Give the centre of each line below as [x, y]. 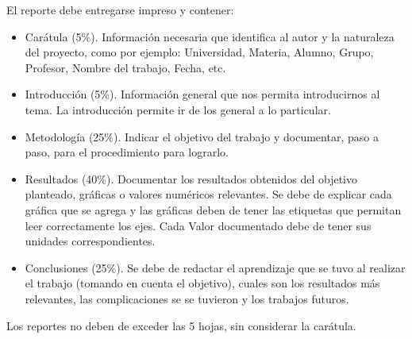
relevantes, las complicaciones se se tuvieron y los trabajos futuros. [187, 298]
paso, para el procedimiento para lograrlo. [127, 152]
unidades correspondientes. [90, 241]
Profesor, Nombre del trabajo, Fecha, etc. [125, 67]
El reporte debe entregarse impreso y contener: [120, 10]
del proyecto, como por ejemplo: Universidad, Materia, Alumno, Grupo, [199, 52]
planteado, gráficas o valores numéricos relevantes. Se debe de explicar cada [208, 194]
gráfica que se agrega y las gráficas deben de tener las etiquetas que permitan [213, 209]
